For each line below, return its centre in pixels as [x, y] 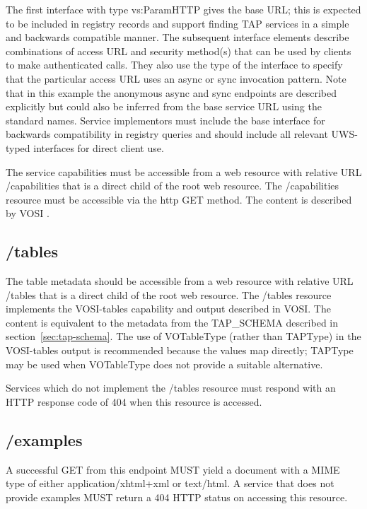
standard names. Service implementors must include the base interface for [165, 120]
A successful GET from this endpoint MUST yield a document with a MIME [173, 469]
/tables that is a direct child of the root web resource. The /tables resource [169, 294]
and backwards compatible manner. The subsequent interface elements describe [177, 37]
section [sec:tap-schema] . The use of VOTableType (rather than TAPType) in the [183, 336]
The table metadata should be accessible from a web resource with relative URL [180, 281]
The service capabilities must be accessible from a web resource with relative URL [184, 171]
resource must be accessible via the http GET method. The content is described [179, 199]
